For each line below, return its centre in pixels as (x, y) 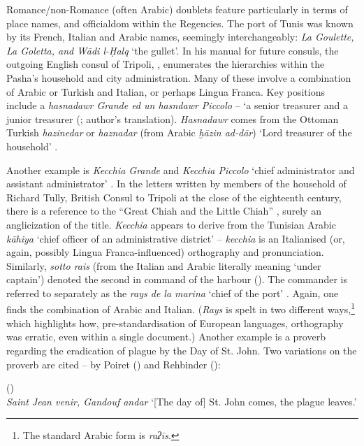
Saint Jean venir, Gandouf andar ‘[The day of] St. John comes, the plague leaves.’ (182, 401)
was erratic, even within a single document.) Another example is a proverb (166, 337)
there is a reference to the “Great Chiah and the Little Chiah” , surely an (164, 211)
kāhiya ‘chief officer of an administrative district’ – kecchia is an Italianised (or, (176, 238)
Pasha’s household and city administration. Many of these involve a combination (179, 77)
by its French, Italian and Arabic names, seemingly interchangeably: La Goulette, (180, 37)
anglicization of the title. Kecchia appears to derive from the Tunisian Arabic (171, 224)
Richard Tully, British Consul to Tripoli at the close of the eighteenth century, (174, 197)
